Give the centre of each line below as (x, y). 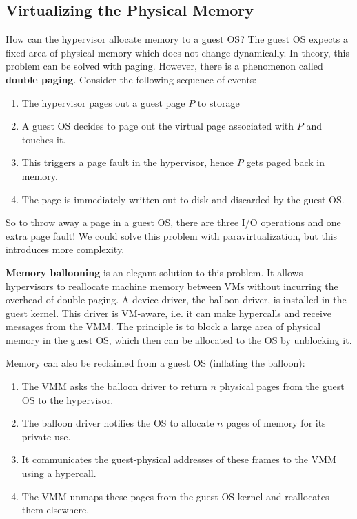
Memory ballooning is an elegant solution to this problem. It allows (154, 272)
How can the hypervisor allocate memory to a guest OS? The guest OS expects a (177, 39)
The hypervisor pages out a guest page (103, 102)
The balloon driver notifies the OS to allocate (118, 423)
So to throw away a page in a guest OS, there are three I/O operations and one (173, 222)
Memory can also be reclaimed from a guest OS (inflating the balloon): (155, 363)
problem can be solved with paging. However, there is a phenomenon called (164, 66)
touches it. (44, 139)
